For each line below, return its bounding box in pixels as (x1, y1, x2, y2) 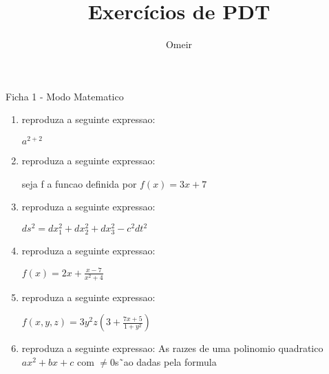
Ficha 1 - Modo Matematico (6, 89, 124, 103)
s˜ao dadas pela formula (115, 354, 217, 368)
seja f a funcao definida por (21, 176, 137, 190)
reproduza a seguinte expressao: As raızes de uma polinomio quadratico (21, 341, 323, 355)
